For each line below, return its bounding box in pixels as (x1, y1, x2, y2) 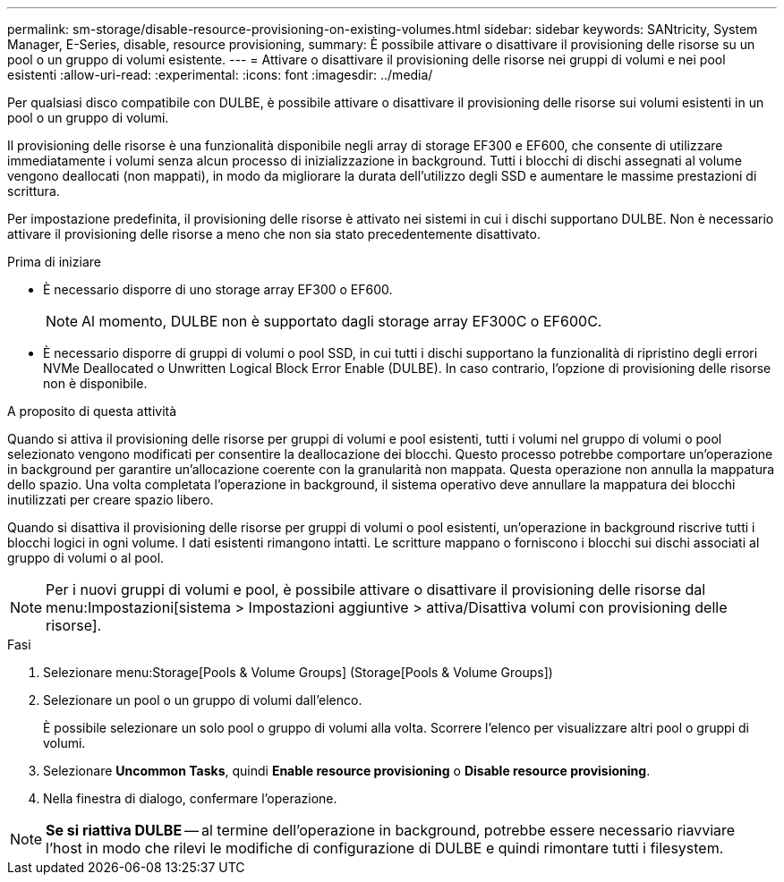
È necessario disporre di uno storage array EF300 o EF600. (43, 282, 393, 297)
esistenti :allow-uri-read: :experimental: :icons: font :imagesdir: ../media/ (7, 67, 433, 82)
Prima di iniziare (7, 254, 101, 269)
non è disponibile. (43, 376, 148, 391)
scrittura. (7, 183, 60, 199)
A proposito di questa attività (7, 403, 177, 419)
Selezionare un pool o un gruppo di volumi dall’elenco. (43, 692, 362, 708)
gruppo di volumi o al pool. (7, 550, 165, 565)
